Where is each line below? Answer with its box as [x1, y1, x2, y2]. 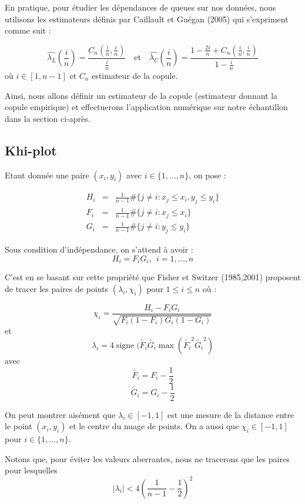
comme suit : [5, 24, 51, 37]
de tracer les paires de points [5, 282, 109, 294]
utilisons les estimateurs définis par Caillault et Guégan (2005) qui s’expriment [5, 12, 289, 25]
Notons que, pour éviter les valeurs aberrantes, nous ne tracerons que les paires [5, 452, 290, 465]
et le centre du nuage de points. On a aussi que [69, 420, 239, 432]
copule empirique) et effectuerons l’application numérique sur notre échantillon [5, 101, 288, 113]
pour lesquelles [5, 464, 58, 476]
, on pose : [189, 168, 226, 181]
